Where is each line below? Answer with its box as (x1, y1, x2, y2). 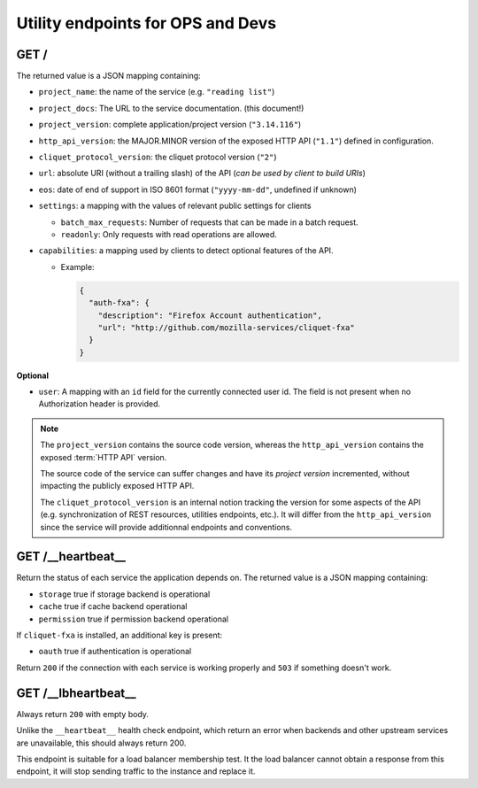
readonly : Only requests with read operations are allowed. (60, 228, 278, 239)
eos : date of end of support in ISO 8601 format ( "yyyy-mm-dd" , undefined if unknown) (38, 184, 358, 195)
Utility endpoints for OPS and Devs (16, 13, 277, 33)
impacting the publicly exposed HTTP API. (40, 481, 195, 491)
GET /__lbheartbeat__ (16, 685, 136, 700)
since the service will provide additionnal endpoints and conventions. (40, 521, 292, 532)
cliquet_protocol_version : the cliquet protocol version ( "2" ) (38, 151, 278, 163)
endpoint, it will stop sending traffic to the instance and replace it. (16, 766, 256, 776)
